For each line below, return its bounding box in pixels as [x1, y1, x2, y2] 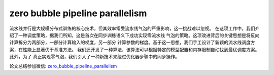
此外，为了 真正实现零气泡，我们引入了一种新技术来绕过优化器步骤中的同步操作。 [9, 54, 180, 60]
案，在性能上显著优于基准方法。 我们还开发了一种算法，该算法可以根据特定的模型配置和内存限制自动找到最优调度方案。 [9, 46, 260, 53]
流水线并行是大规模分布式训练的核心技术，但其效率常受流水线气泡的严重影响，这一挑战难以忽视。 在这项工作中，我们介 [9, 25, 260, 31]
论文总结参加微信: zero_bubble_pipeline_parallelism [9, 63, 117, 69]
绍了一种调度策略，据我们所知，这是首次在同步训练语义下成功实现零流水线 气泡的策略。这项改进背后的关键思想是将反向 [9, 32, 260, 38]
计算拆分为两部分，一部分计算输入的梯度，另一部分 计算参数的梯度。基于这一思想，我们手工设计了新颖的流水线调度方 [9, 40, 255, 46]
